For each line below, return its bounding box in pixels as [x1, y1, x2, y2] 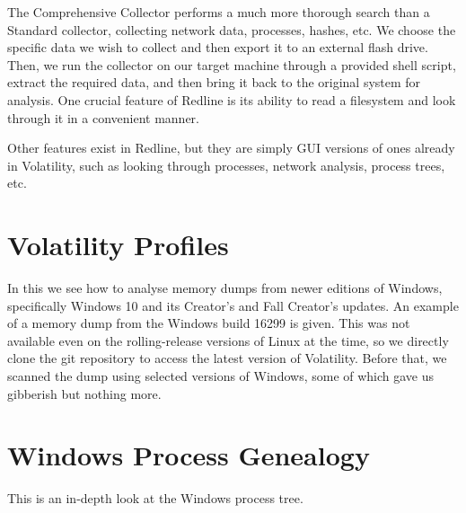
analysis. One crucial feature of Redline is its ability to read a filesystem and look [7, 90, 456, 109]
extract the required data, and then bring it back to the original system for [7, 73, 421, 92]
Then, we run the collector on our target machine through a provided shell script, [7, 55, 456, 74]
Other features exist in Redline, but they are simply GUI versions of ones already [7, 138, 455, 157]
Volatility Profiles [7, 226, 229, 263]
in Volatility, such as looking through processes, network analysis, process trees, [7, 155, 445, 174]
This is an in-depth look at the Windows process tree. [7, 489, 303, 508]
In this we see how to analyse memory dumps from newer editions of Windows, [7, 279, 443, 297]
